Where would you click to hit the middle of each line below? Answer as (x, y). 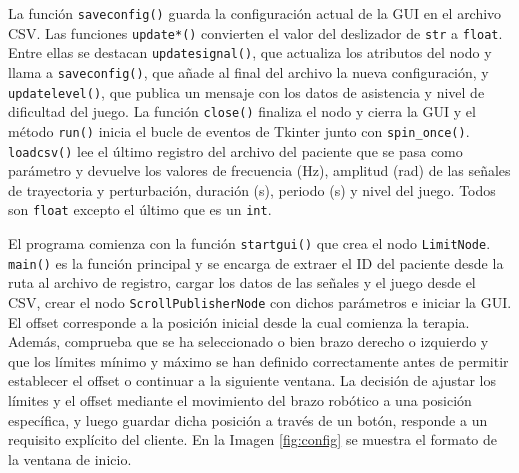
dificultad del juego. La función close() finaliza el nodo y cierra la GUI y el (242, 111)
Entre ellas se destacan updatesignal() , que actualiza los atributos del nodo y (250, 52)
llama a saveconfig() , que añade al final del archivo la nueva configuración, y (248, 71)
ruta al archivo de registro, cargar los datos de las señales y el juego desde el (242, 282)
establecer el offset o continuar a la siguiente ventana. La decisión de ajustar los (252, 380)
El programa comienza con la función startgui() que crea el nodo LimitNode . (249, 243)
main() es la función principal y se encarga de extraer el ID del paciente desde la (256, 262)
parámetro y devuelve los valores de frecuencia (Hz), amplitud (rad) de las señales (259, 170)
